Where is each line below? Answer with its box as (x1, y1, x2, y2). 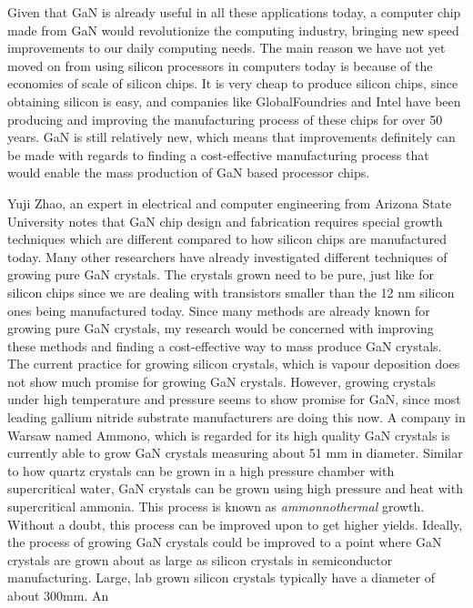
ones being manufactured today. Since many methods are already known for (7, 300, 430, 319)
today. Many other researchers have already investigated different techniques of (7, 247, 448, 266)
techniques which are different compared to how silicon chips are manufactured (7, 229, 448, 248)
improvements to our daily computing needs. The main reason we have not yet (7, 38, 446, 57)
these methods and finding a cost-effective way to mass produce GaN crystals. (7, 336, 442, 355)
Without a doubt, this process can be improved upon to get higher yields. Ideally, (7, 514, 463, 533)
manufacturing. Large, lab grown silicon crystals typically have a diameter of (7, 568, 436, 587)
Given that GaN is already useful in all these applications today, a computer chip (7, 3, 461, 21)
